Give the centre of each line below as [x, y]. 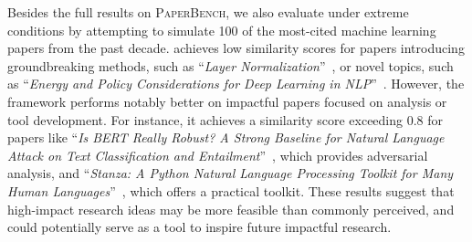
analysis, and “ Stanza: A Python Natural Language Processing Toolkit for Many [231, 173]
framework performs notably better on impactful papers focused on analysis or [227, 101]
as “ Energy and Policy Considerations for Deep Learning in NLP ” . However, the [236, 84]
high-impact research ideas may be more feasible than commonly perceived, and [231, 209]
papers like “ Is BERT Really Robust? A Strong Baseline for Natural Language [226, 137]
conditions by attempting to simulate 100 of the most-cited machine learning [222, 30]
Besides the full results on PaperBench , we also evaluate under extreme [208, 12]
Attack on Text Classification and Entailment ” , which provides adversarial [218, 155]
